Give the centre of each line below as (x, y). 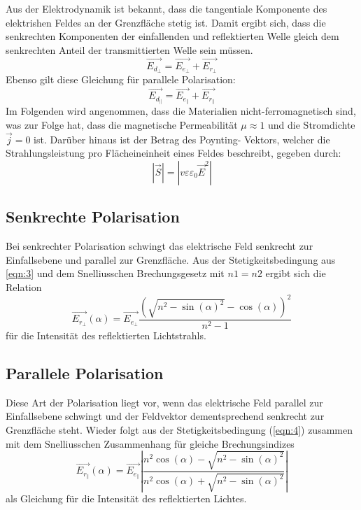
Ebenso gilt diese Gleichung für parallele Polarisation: (121, 79)
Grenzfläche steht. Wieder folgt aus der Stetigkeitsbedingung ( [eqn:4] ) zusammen (179, 430)
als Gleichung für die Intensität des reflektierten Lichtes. (126, 498)
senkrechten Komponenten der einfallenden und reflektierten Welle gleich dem (172, 36)
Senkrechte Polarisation (93, 217)
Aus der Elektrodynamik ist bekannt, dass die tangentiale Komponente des (167, 8)
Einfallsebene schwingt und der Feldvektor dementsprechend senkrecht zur (165, 416)
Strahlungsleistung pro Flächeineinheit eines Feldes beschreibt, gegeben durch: (174, 153)
